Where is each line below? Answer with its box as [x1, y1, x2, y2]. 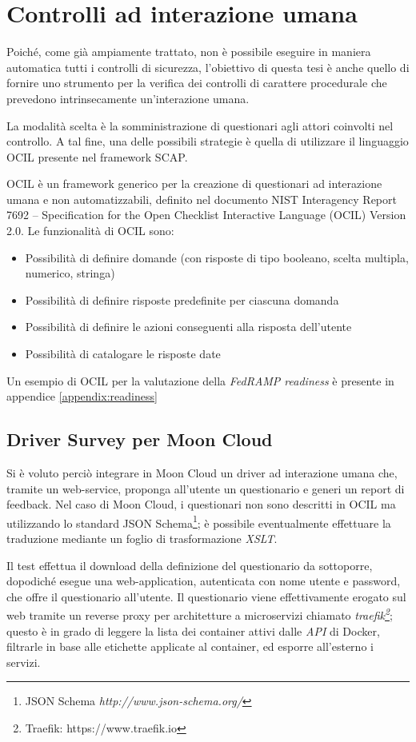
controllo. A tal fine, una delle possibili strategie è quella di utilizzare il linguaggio [6, 133, 409, 150]
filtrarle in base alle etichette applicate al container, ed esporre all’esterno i [6, 638, 374, 655]
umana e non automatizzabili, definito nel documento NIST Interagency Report [6, 190, 397, 207]
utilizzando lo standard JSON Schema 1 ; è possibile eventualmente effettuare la [6, 512, 391, 531]
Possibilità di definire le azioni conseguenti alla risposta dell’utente [25, 318, 352, 335]
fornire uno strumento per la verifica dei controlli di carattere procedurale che [6, 74, 387, 91]
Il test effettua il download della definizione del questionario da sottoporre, [6, 556, 373, 573]
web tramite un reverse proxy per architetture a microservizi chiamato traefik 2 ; [6, 604, 393, 624]
